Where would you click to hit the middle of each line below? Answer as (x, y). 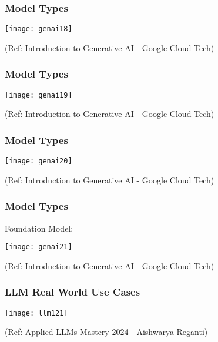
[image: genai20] (38, 161)
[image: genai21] (38, 247)
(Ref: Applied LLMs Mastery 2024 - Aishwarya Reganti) (106, 332)
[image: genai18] (38, 29)
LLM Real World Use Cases (73, 292)
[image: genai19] (38, 95)
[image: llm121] (36, 313)
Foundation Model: (39, 228)
